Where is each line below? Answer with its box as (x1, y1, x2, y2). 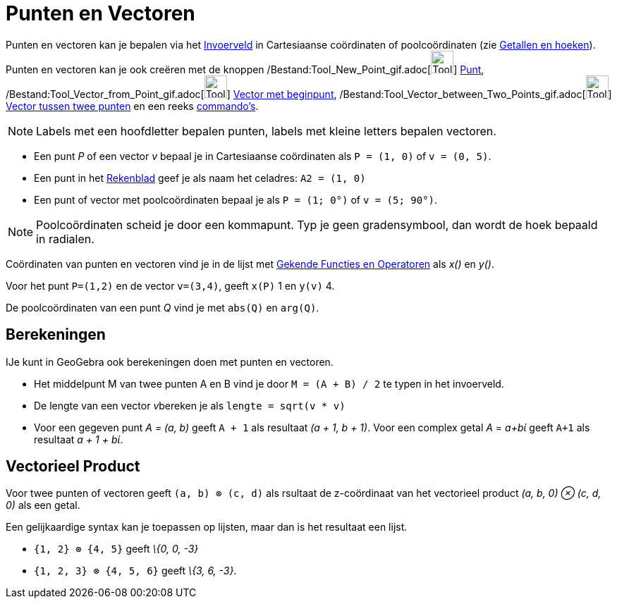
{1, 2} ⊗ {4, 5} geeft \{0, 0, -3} (34, 543, 199, 555)
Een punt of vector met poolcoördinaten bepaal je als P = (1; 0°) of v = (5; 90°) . (34, 193, 438, 206)
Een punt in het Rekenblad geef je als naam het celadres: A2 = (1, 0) (34, 171, 366, 184)
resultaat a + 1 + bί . (34, 433, 123, 445)
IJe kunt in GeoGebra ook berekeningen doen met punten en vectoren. (6, 355, 334, 368)
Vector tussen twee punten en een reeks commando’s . (6, 99, 259, 112)
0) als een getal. (6, 499, 80, 512)
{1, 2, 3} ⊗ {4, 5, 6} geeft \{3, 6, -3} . (34, 565, 237, 577)
